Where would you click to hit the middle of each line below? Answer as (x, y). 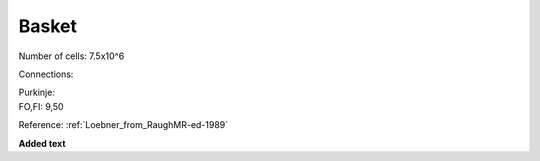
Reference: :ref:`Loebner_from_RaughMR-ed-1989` (123, 125)
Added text (42, 143)
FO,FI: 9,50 (41, 106)
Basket (48, 26)
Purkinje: (36, 92)
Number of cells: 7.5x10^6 (71, 56)
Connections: (46, 74)
